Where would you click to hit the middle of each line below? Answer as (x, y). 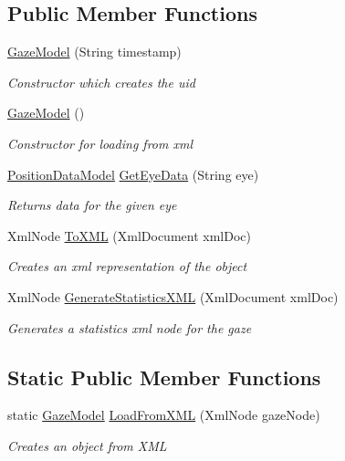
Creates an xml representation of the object (127, 266)
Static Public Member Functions (164, 377)
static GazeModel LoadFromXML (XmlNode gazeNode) (164, 415)
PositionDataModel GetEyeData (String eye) (133, 174)
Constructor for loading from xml (100, 143)
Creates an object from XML (87, 445)
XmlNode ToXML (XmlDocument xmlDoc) (129, 235)
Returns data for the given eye (92, 205)
